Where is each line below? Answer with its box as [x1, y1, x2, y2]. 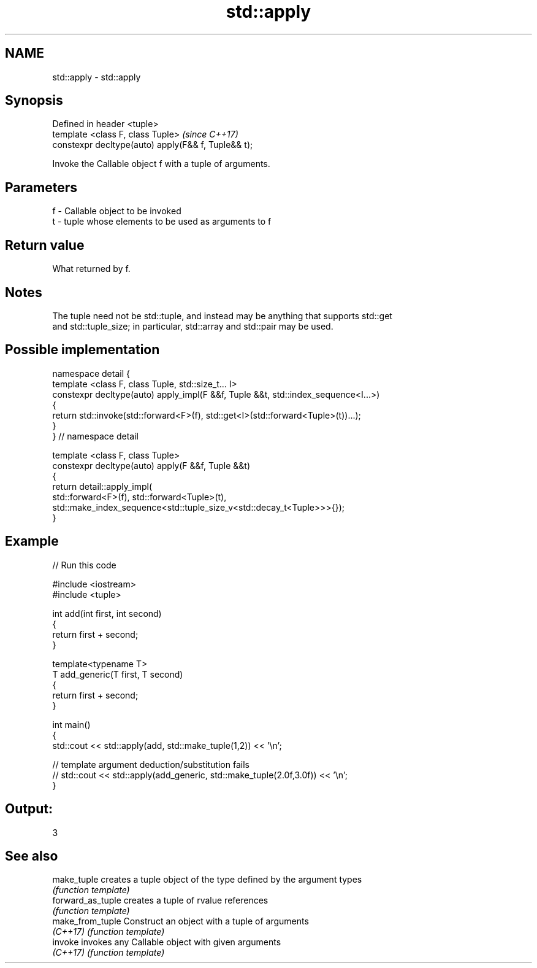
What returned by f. [52, 263, 131, 274]
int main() [52, 719, 91, 730]
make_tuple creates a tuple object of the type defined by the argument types [52, 874, 362, 885]
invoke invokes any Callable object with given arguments [52, 937, 281, 948]
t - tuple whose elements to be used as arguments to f [52, 216, 272, 227]
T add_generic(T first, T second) [52, 668, 183, 680]
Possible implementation [5, 342, 160, 358]
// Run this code [52, 559, 116, 570]
